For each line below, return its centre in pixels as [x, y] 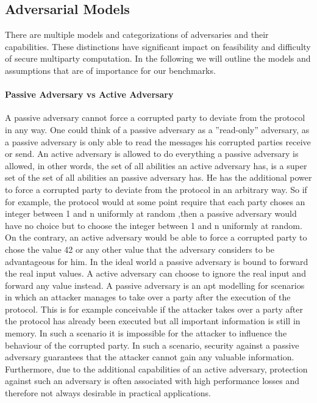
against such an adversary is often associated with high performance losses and [152, 381]
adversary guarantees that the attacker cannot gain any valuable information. [150, 357]
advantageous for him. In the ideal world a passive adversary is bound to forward [157, 261]
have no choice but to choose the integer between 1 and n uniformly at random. [154, 225]
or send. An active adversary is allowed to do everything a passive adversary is [152, 154]
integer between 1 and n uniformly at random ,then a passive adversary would [151, 213]
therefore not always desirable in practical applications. [108, 393]
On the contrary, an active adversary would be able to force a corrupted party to [156, 237]
